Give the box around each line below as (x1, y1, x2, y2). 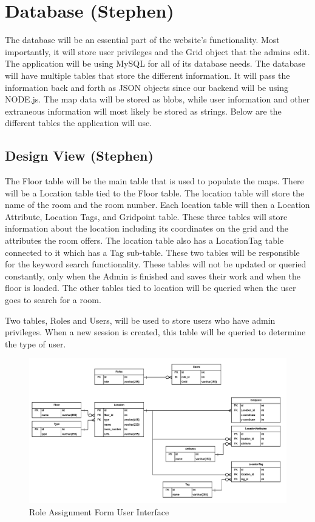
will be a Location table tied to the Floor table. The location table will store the (5, 186, 305, 199)
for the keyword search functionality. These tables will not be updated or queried (5, 258, 307, 270)
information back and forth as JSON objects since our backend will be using (5, 81, 288, 93)
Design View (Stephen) (5, 146, 154, 165)
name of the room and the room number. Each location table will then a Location (5, 198, 310, 211)
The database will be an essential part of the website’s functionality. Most (5, 33, 280, 46)
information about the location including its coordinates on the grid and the (5, 222, 289, 235)
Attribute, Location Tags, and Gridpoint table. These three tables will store (5, 210, 288, 223)
